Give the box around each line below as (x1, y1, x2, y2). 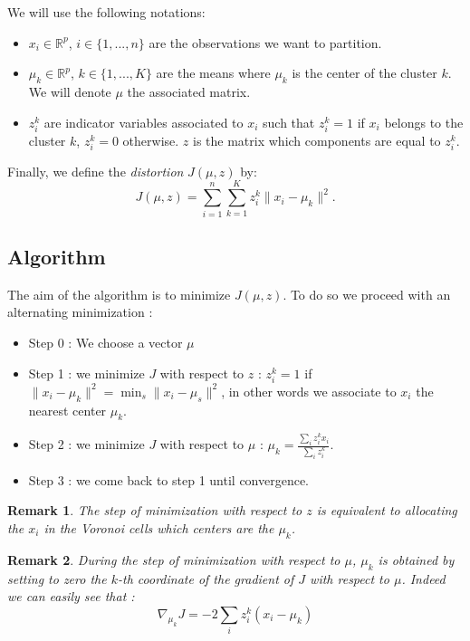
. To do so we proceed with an (283, 284, 451, 303)
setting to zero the (7, 569, 107, 588)
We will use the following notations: (7, 3, 206, 21)
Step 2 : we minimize (28, 435, 145, 454)
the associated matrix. (127, 81, 251, 100)
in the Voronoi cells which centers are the (43, 518, 274, 537)
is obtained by (378, 550, 455, 569)
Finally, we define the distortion (7, 161, 184, 180)
